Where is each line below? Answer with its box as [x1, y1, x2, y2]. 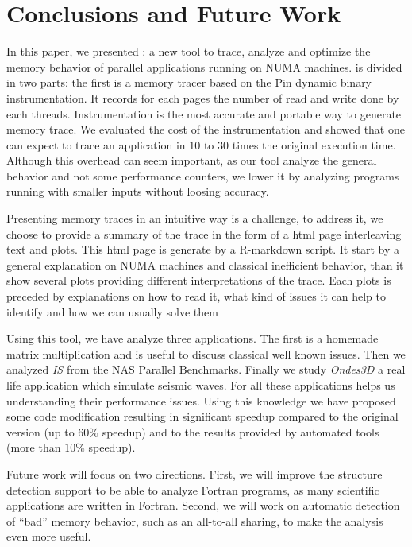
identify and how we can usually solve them [6, 303, 218, 320]
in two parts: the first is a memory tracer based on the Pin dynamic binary [6, 74, 372, 91]
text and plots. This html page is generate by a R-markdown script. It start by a [6, 241, 399, 258]
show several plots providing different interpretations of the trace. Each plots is [6, 272, 391, 289]
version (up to [6, 423, 75, 440]
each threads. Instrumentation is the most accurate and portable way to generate [6, 105, 402, 122]
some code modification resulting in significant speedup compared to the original [6, 408, 399, 425]
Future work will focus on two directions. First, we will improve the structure [6, 465, 383, 482]
